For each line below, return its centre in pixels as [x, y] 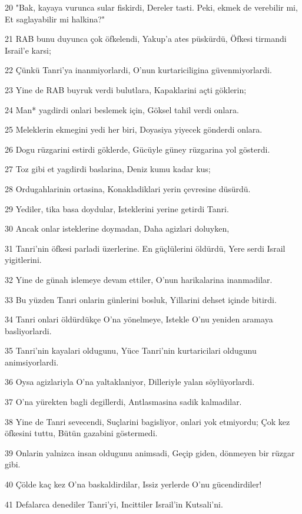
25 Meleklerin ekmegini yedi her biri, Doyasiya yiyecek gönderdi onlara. [134, 129]
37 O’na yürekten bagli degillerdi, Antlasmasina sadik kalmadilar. [123, 402]
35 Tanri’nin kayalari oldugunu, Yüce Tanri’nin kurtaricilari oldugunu [131, 350]
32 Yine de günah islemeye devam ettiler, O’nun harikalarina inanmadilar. [139, 279]
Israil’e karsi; [28, 50]
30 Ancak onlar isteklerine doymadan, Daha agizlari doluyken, [117, 228]
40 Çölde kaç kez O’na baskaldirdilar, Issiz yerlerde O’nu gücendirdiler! [133, 484]
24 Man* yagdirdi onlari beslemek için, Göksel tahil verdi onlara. [122, 109]
